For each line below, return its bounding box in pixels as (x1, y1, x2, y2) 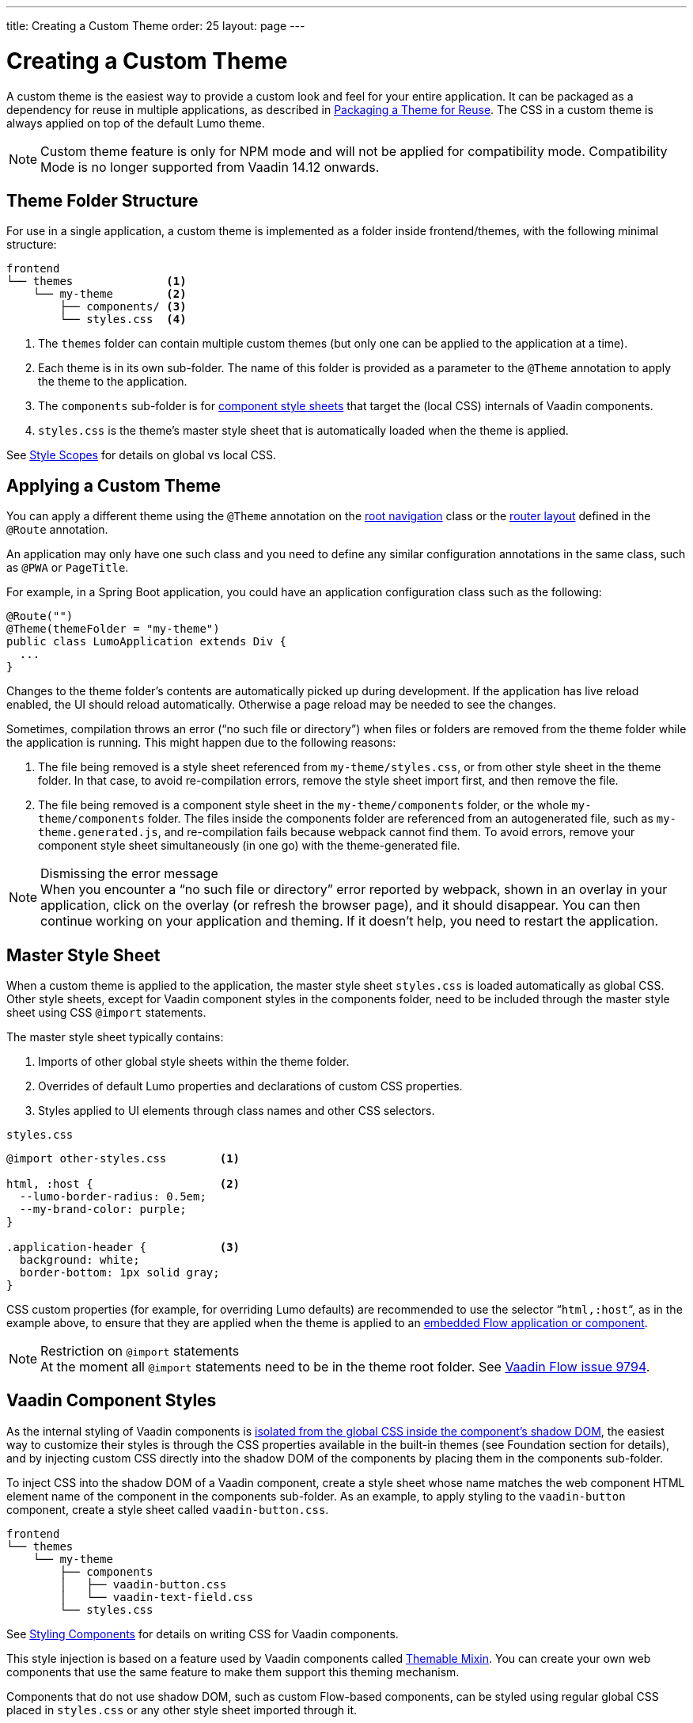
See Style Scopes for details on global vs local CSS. (6, 448, 277, 462)
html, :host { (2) (6, 1177, 240, 1191)
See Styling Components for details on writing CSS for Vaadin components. (6, 1626, 399, 1641)
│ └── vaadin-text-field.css (59, 1590, 253, 1603)
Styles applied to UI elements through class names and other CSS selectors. (38, 1104, 435, 1118)
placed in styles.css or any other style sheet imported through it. (6, 1702, 358, 1717)
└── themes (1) (6, 275, 187, 288)
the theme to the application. (38, 375, 187, 389)
